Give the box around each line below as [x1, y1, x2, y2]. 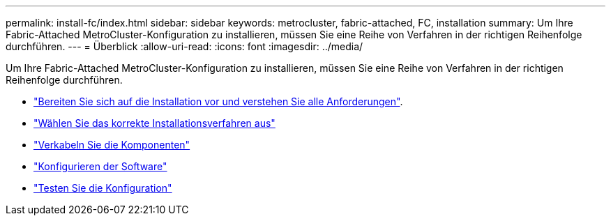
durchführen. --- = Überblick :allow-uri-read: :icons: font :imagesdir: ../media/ [6, 40, 363, 52]
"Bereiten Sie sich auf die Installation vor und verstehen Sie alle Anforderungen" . [33, 96, 403, 107]
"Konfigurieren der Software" [33, 160, 167, 172]
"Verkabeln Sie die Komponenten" [33, 139, 190, 151]
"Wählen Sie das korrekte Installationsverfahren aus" [33, 117, 276, 129]
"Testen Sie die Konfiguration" [33, 182, 172, 194]
